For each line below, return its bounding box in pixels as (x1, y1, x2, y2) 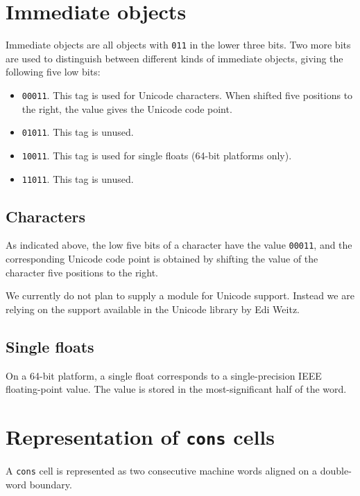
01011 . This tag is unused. (22, 125, 134, 139)
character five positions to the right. (6, 265, 158, 279)
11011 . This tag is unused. (22, 171, 134, 186)
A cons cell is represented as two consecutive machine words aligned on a (6, 463, 318, 478)
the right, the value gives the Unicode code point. (22, 101, 232, 116)
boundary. (29, 477, 72, 491)
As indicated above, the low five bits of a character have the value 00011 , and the (6, 238, 352, 252)
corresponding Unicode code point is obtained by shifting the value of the (6, 251, 318, 266)
